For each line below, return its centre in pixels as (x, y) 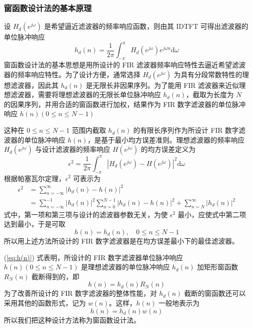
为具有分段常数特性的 (208, 74)
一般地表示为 (179, 302)
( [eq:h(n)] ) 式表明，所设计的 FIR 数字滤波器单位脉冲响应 (94, 257)
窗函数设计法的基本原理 (48, 8)
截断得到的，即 (55, 276)
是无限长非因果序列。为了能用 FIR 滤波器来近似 (163, 85)
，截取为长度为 (210, 94)
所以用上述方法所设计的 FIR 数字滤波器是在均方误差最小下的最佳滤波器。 (121, 241)
